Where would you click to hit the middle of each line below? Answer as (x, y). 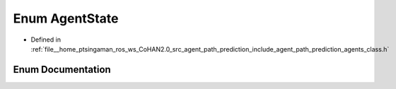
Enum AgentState (66, 18)
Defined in (46, 40)
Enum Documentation (62, 70)
